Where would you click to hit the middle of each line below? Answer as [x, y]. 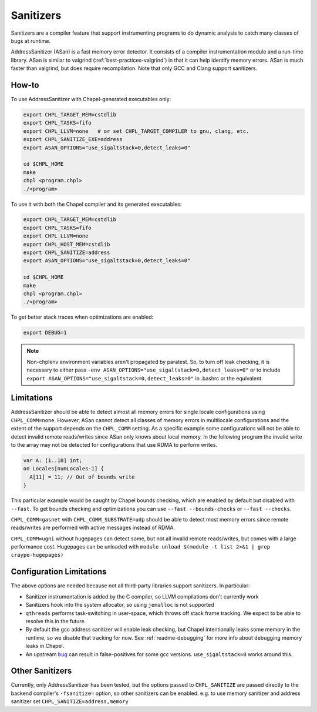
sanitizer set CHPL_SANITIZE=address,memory [70, 701]
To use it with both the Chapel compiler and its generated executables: [96, 204]
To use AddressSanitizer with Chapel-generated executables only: [91, 99]
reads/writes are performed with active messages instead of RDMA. [93, 528]
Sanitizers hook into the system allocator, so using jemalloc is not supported [120, 605]
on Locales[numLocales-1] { [63, 469]
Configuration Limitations [59, 572]
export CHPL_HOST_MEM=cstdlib [67, 244]
